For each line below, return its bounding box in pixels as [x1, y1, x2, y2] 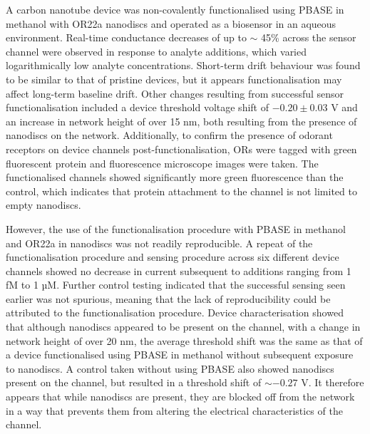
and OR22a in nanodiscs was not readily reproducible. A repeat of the [6, 235, 313, 250]
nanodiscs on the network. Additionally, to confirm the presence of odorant [6, 128, 333, 143]
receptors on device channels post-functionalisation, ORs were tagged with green [6, 141, 357, 156]
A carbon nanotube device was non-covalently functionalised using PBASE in [6, 2, 344, 16]
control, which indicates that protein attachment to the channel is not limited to [6, 183, 357, 198]
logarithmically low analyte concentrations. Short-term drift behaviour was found [6, 58, 361, 73]
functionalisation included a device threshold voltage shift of [6, 100, 269, 115]
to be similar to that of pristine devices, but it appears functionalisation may [6, 71, 342, 86]
